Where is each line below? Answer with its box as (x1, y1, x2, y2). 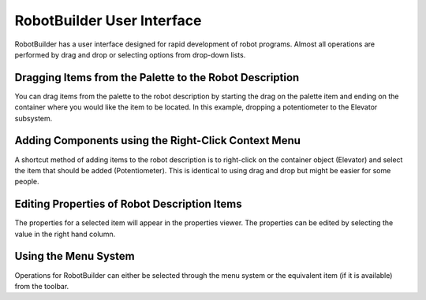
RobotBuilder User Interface (14, 12, 202, 29)
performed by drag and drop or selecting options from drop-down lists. (14, 50, 246, 59)
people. (14, 177, 39, 187)
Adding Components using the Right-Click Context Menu (14, 134, 301, 147)
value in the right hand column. (14, 229, 116, 239)
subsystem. (14, 113, 53, 123)
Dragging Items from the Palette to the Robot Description (14, 71, 300, 84)
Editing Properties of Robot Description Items (14, 198, 242, 211)
